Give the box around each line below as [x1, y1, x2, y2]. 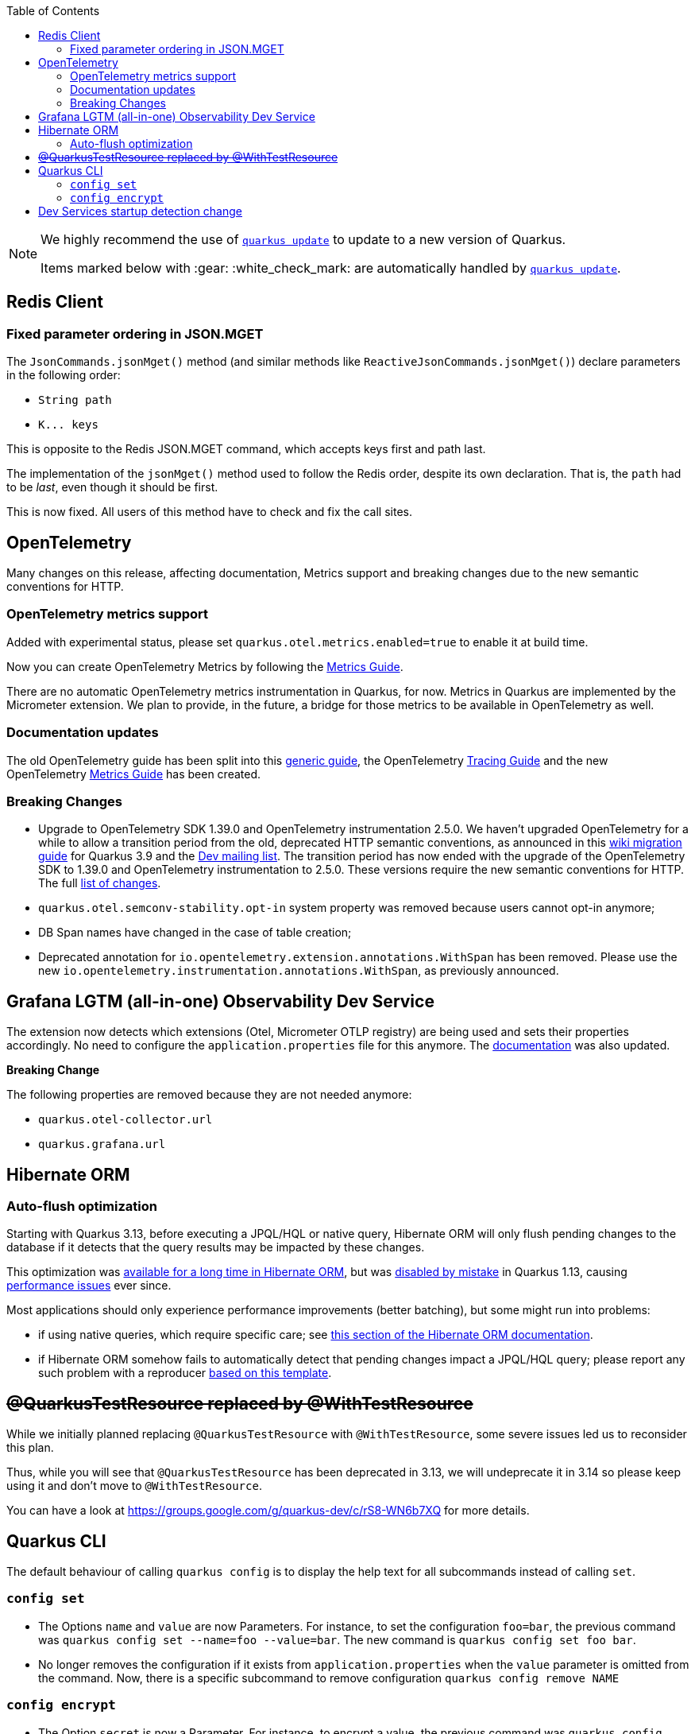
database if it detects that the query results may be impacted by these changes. [6, 1240, 425, 1255]
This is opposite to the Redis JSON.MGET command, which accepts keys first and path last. [6, 442, 486, 456]
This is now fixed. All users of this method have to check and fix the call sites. [6, 505, 412, 519]
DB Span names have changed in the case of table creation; [38, 925, 352, 940]
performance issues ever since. [6, 1278, 172, 1293]
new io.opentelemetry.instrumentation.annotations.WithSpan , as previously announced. [38, 964, 559, 978]
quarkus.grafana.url [38, 1138, 166, 1151]
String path [38, 394, 112, 407]
